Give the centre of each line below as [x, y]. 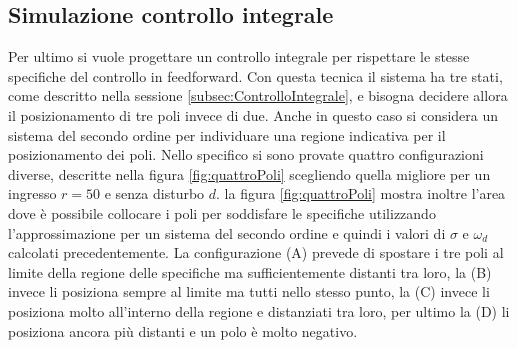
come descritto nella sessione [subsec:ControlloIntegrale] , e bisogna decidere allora [258, 95]
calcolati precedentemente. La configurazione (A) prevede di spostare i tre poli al [256, 252]
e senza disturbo [154, 193]
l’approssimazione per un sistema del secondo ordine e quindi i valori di [227, 232]
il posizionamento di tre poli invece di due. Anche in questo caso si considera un [253, 114]
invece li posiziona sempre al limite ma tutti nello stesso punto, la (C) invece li [249, 291]
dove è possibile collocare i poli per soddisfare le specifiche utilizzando [222, 212]
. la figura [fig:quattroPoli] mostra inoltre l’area [361, 193]
